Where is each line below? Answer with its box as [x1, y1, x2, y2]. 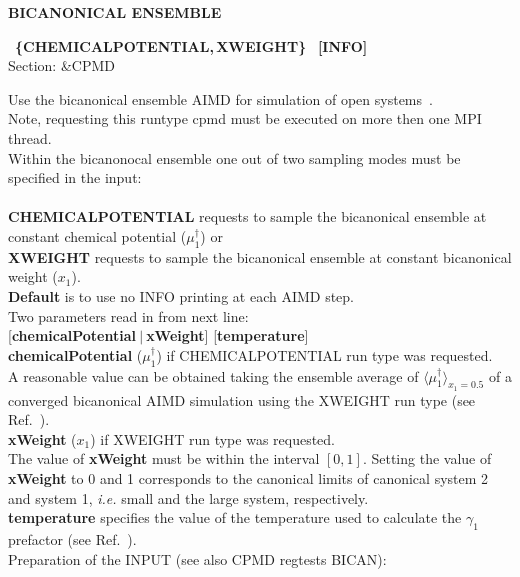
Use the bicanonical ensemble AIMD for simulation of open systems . [8, 88, 433, 109]
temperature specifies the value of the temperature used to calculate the [8, 507, 462, 528]
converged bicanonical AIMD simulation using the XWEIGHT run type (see [8, 389, 476, 410]
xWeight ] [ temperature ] [146, 325, 309, 346]
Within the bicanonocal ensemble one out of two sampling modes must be [8, 147, 461, 168]
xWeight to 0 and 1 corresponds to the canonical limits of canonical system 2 [8, 468, 489, 489]
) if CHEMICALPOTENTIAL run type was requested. [156, 344, 493, 365]
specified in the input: [8, 167, 142, 188]
